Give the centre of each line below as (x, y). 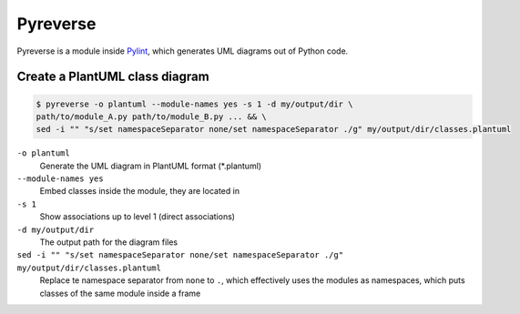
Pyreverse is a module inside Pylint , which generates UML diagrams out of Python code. (183, 51)
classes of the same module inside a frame (120, 293)
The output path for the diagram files (108, 242)
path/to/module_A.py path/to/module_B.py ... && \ (152, 116)
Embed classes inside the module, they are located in (140, 191)
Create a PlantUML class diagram (113, 77)
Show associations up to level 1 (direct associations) (138, 217)
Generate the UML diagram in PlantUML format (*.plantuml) (151, 166)
